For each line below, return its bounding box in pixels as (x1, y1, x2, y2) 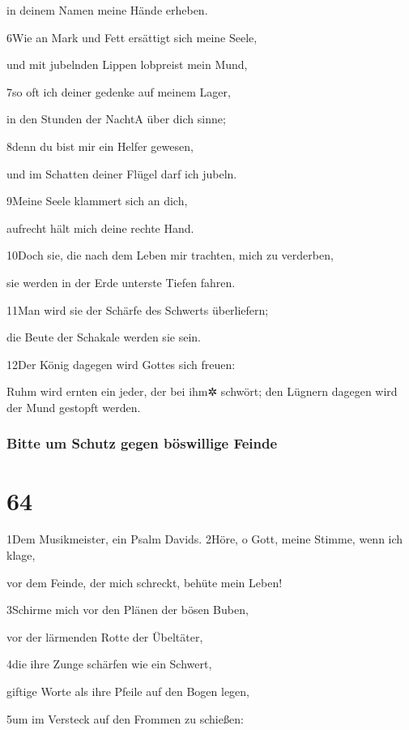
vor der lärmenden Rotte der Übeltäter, (6, 628, 203, 645)
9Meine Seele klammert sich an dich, (6, 192, 188, 209)
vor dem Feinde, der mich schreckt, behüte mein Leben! (6, 573, 283, 590)
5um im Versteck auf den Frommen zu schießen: (6, 710, 244, 727)
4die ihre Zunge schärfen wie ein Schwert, (6, 655, 212, 672)
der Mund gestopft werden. (6, 398, 141, 415)
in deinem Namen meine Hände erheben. (6, 2, 208, 18)
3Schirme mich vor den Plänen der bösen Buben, (6, 601, 249, 618)
